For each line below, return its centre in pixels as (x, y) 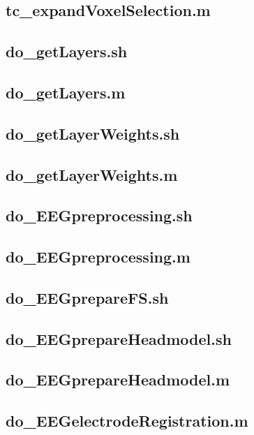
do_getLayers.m (66, 92)
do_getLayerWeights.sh (93, 133)
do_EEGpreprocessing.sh (99, 215)
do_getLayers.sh (67, 51)
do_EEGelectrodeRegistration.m (127, 421)
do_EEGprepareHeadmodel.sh (119, 338)
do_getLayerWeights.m (92, 174)
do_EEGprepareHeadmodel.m (118, 379)
